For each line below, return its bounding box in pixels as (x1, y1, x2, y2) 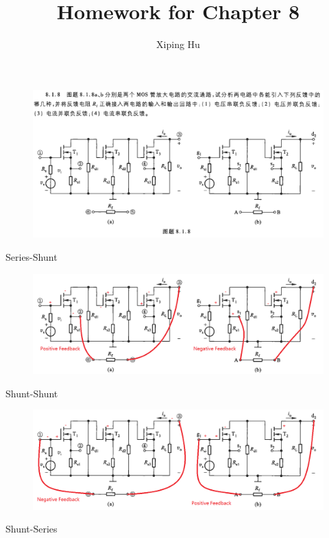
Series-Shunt (5, 250, 58, 264)
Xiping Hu (156, 37, 200, 51)
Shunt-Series (5, 522, 58, 536)
